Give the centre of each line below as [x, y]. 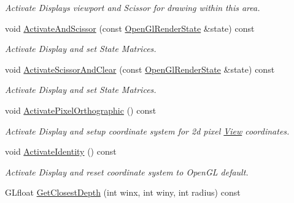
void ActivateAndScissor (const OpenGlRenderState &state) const [130, 28]
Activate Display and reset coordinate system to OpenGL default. [127, 172]
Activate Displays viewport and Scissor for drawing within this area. [133, 7]
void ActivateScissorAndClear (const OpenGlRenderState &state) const [140, 69]
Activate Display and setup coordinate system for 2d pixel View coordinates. [147, 131]
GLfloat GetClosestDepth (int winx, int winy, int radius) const [123, 192]
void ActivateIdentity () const [61, 151]
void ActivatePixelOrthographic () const [81, 110]
